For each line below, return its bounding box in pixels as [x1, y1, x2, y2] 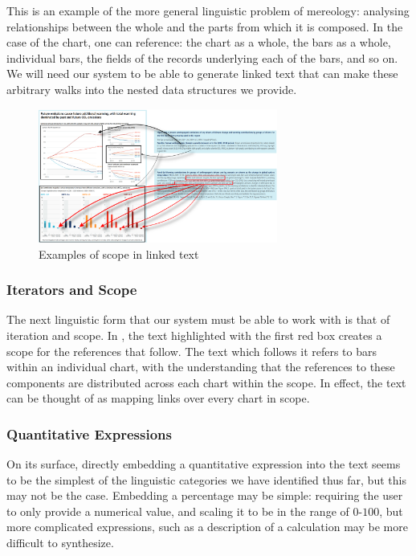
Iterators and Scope [6, 280, 137, 300]
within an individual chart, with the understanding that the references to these [6, 358, 395, 375]
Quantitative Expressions [6, 423, 172, 444]
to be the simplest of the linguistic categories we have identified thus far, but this [6, 471, 406, 488]
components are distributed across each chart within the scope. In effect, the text [6, 374, 406, 390]
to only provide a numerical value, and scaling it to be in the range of [6, 502, 349, 519]
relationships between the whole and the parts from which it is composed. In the [6, 18, 403, 35]
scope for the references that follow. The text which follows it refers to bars [6, 342, 377, 359]
